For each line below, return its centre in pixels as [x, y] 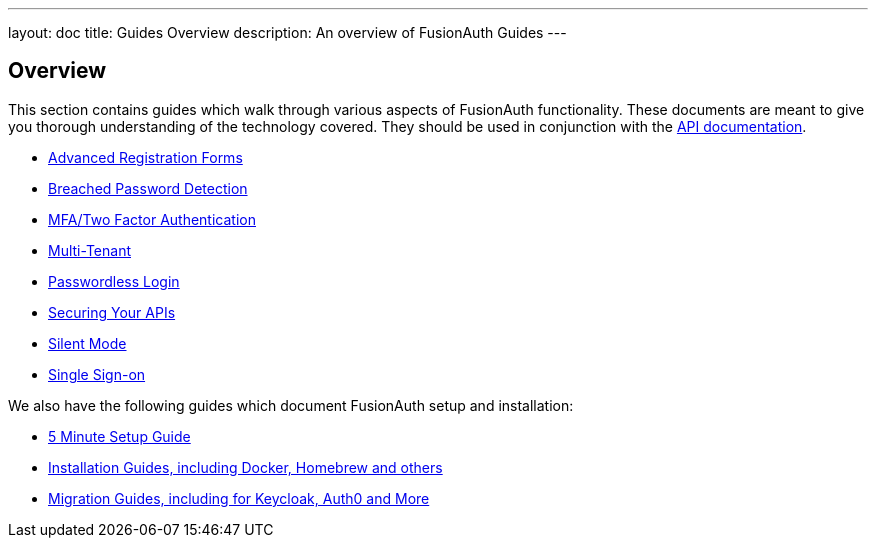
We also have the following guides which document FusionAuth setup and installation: [291, 405]
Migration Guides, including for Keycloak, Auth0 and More [239, 498]
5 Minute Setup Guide [119, 436]
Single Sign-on [97, 374]
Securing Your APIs [112, 312]
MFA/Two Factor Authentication [152, 219]
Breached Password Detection [148, 188]
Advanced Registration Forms [145, 157]
